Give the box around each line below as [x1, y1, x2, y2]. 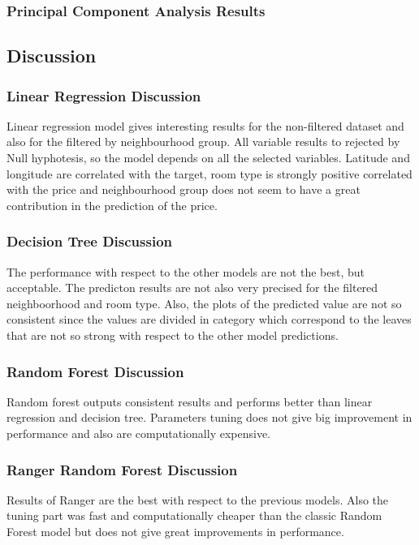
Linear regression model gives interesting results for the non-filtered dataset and [6, 117, 404, 134]
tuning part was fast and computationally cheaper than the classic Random [6, 507, 382, 524]
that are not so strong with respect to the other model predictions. [6, 327, 339, 343]
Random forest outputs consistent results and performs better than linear [6, 393, 373, 410]
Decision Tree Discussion [6, 231, 172, 251]
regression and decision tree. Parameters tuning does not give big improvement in [6, 409, 413, 426]
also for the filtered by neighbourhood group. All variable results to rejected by [6, 133, 400, 150]
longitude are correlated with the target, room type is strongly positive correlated [6, 165, 413, 182]
